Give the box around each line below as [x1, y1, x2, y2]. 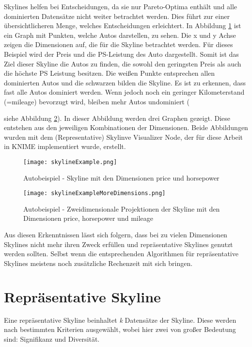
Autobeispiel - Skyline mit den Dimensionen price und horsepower [23, 172, 220, 182]
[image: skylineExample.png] [23, 158, 117, 165]
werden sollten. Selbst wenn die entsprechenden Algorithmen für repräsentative [4, 248, 238, 259]
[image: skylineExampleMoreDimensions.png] [23, 190, 166, 197]
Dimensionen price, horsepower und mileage [23, 213, 154, 223]
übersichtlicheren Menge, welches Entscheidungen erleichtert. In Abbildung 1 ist [4, 20, 241, 31]
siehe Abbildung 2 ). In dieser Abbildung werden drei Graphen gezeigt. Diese [4, 113, 230, 123]
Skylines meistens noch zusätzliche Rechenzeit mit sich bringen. [4, 258, 193, 268]
